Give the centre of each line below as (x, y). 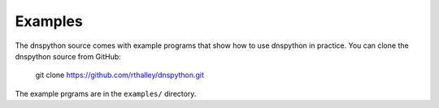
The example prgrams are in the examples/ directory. (106, 93)
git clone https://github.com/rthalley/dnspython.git (120, 75)
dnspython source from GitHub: (68, 56)
